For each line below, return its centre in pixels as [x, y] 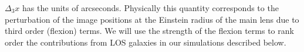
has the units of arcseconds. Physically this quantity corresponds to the [151, 8]
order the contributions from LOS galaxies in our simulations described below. [146, 42]
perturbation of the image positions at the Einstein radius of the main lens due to [152, 19]
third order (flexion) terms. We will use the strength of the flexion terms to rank [149, 31]
